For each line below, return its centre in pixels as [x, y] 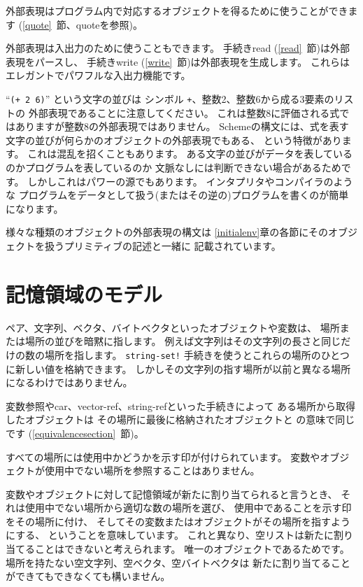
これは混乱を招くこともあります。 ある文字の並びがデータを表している [190, 154]
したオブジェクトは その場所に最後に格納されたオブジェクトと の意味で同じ [180, 419]
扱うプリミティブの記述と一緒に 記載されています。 [163, 245]
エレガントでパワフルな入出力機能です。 [98, 75]
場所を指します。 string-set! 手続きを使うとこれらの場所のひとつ [197, 354]
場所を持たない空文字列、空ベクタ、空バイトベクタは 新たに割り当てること [178, 562]
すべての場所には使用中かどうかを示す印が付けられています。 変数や [163, 457]
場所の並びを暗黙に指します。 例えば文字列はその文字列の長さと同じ [183, 341]
